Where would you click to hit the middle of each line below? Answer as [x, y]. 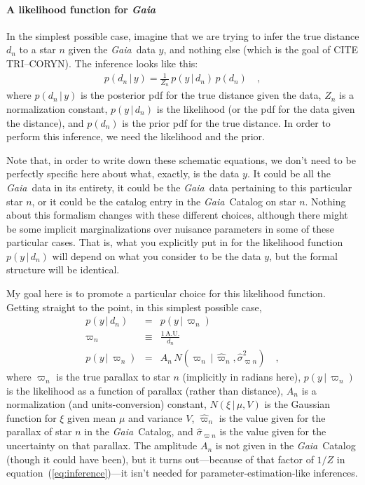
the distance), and [45, 122]
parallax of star [39, 431]
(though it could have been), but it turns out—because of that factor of [160, 459]
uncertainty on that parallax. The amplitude [102, 445]
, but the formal [303, 255]
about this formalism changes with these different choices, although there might [177, 215]
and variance [156, 417]
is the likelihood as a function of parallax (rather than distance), [145, 390]
